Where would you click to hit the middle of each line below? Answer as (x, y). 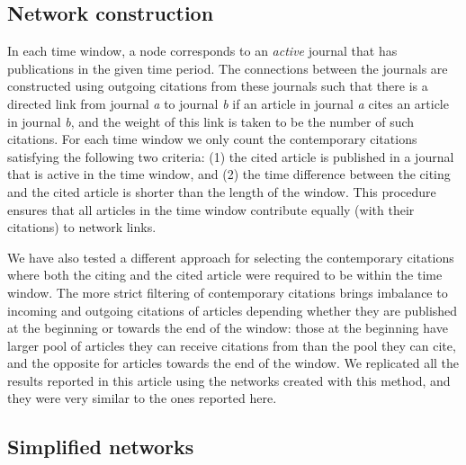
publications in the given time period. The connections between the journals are (228, 68)
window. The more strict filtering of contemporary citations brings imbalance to (228, 292)
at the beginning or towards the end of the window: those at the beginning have (228, 328)
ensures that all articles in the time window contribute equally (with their (211, 209)
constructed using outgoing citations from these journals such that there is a (218, 86)
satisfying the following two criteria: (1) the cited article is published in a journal (231, 156)
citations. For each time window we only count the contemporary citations (212, 139)
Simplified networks (101, 447)
